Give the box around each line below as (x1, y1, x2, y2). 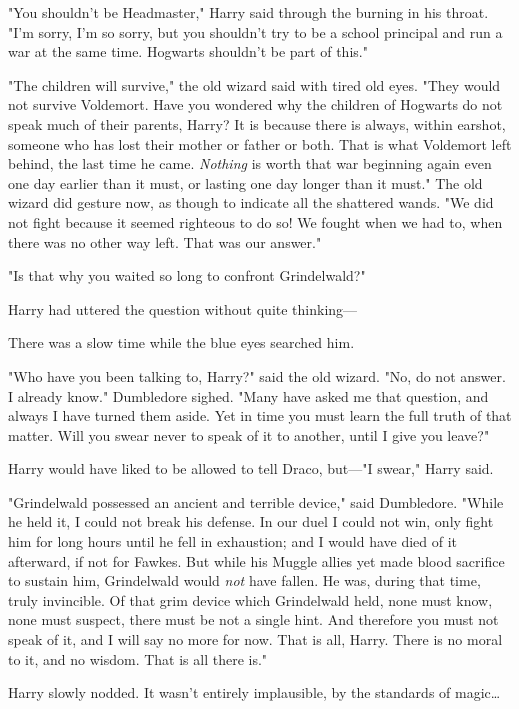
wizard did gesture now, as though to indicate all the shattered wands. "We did (8, 192, 494, 213)
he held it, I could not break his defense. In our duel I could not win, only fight (8, 511, 494, 532)
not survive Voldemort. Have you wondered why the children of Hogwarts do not (8, 94, 503, 115)
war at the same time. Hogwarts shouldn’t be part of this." (8, 41, 368, 62)
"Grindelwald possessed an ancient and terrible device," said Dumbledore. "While (8, 491, 504, 512)
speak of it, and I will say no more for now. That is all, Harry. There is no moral (8, 629, 503, 650)
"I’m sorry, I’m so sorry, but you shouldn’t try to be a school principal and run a (8, 21, 503, 42)
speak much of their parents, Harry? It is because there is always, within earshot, (8, 113, 506, 134)
